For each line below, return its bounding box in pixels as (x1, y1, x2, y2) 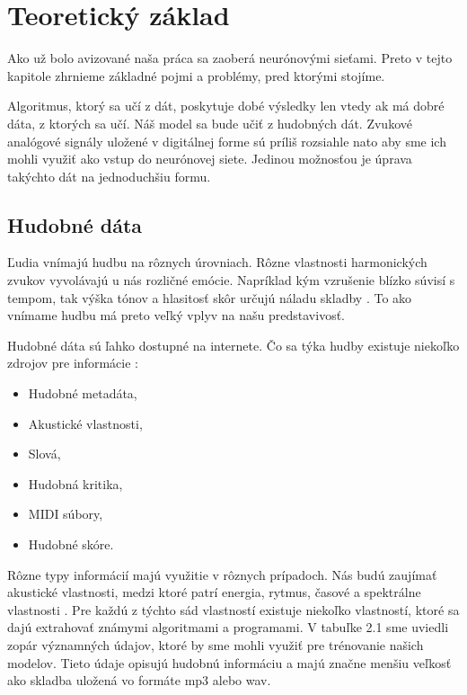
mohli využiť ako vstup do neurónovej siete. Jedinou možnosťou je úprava (7, 149, 412, 168)
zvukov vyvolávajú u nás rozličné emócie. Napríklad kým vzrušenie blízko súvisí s (7, 271, 455, 290)
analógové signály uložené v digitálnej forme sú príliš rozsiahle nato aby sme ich (7, 131, 446, 150)
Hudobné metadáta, (28, 384, 137, 403)
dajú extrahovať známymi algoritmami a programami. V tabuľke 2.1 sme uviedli (7, 618, 449, 637)
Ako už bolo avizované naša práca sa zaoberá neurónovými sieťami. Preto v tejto (7, 49, 453, 67)
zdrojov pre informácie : (7, 353, 138, 372)
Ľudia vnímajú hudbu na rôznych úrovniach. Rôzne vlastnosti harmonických (7, 253, 427, 272)
